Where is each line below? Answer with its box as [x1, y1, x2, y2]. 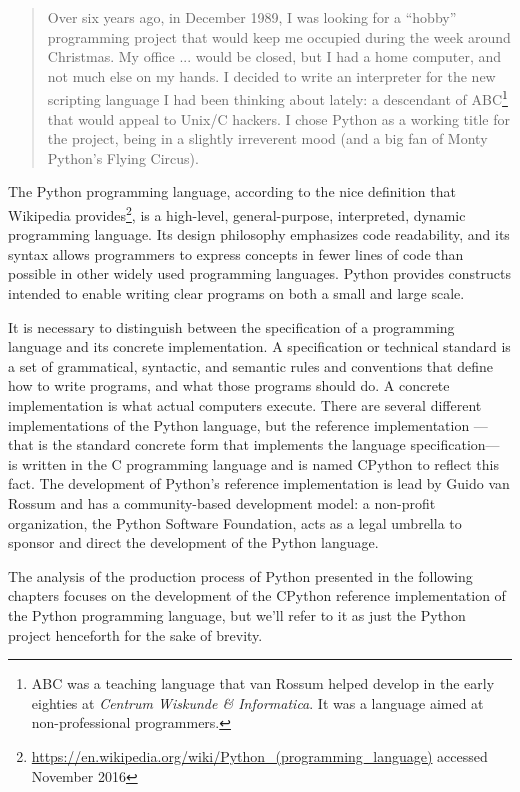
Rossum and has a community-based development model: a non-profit [8, 492, 436, 513]
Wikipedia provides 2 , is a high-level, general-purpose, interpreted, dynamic [8, 202, 466, 225]
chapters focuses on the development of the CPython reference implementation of [8, 585, 506, 606]
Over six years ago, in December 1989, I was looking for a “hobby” [47, 7, 457, 27]
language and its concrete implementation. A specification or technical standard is [8, 336, 511, 357]
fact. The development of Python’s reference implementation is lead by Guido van [8, 473, 510, 494]
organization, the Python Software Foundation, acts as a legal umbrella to [8, 512, 462, 533]
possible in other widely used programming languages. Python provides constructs [8, 263, 512, 284]
